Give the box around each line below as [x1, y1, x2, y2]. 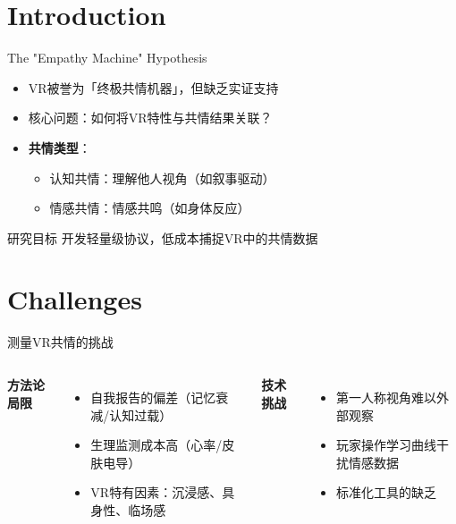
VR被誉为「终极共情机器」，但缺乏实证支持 [28, 78, 279, 97]
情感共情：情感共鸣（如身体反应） [49, 199, 250, 217]
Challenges [7, 281, 142, 317]
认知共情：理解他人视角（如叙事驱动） [49, 168, 275, 187]
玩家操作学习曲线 [336, 435, 436, 454]
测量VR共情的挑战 [7, 333, 114, 351]
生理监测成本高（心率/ [90, 435, 223, 454]
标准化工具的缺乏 [336, 483, 436, 502]
